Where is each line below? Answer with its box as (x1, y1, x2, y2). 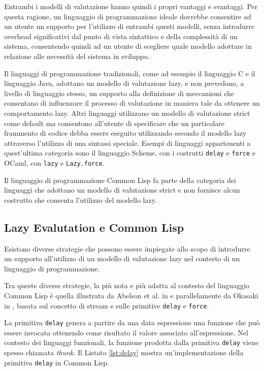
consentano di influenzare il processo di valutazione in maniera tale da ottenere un (4, 98, 260, 108)
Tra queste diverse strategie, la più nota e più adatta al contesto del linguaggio (4, 280, 250, 291)
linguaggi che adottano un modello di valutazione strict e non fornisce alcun (4, 184, 240, 195)
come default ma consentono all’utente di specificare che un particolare (4, 117, 224, 128)
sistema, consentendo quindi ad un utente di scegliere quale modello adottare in (4, 41, 252, 51)
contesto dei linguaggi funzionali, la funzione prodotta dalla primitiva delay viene (4, 337, 259, 348)
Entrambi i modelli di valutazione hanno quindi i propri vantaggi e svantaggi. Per (4, 1, 258, 11)
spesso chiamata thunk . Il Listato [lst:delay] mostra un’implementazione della (4, 347, 244, 358)
